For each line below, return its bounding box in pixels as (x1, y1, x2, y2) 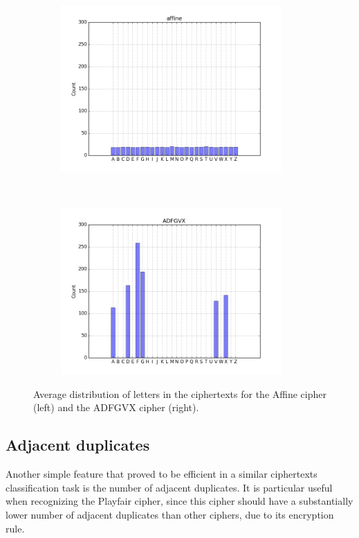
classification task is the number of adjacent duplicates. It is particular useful (6, 480, 333, 494)
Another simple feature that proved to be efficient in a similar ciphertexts (6, 467, 317, 481)
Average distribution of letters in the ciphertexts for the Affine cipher (33, 386, 326, 401)
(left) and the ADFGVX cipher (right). (33, 400, 199, 415)
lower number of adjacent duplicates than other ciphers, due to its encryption (6, 507, 334, 521)
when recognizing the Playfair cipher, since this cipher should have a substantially (6, 494, 353, 508)
